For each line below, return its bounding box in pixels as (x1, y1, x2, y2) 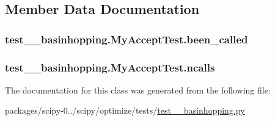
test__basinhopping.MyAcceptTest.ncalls (5, 59, 215, 75)
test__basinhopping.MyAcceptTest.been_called (5, 31, 248, 46)
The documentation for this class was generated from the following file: (5, 83, 271, 96)
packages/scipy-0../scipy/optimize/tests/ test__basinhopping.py (5, 104, 245, 117)
